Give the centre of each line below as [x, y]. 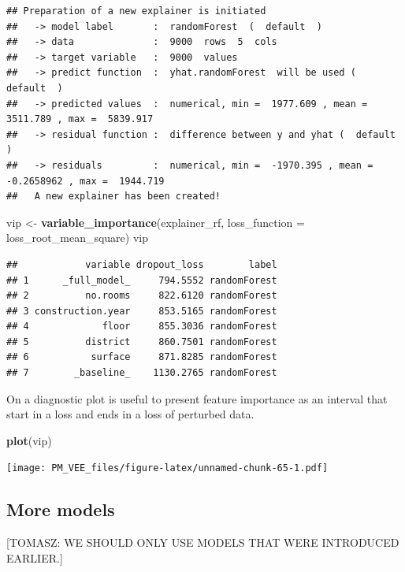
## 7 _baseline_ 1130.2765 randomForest [142, 373]
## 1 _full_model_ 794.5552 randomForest [142, 280]
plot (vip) [29, 440]
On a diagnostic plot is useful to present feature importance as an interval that [197, 398]
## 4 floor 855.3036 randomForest [142, 327]
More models [61, 509]
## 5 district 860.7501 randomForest [142, 342]
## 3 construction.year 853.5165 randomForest [142, 311]
